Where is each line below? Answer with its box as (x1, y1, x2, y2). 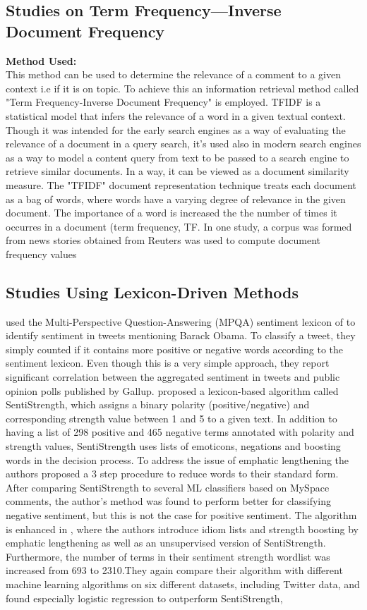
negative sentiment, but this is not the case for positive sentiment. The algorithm (6, 508, 357, 523)
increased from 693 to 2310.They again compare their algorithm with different (6, 563, 343, 578)
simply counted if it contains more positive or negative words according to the (6, 341, 344, 356)
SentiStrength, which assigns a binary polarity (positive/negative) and (6, 397, 310, 412)
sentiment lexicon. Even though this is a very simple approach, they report (6, 355, 330, 370)
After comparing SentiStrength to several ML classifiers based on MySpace (6, 480, 330, 494)
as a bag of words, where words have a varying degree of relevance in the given (6, 191, 346, 206)
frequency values (6, 246, 77, 261)
